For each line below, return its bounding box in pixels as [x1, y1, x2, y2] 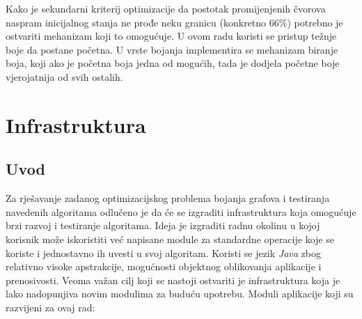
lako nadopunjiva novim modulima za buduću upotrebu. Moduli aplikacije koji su [6, 286, 354, 301]
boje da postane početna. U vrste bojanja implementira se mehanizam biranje [6, 42, 338, 56]
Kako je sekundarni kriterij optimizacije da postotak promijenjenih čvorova [6, 1, 326, 15]
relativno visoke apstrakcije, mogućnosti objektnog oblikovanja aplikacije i [6, 259, 322, 274]
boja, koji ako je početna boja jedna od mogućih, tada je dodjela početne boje [6, 56, 340, 70]
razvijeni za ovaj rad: [6, 299, 95, 314]
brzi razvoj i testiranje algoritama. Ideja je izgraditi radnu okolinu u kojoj [6, 218, 320, 233]
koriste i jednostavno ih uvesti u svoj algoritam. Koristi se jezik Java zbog [6, 245, 321, 260]
